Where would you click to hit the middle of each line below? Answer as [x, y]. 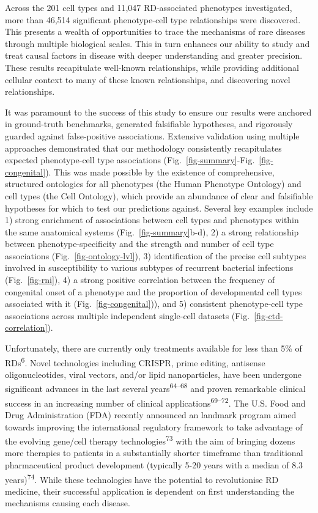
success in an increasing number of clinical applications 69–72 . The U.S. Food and [155, 402]
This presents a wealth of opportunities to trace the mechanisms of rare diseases [155, 31]
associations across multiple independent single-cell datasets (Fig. [128, 315]
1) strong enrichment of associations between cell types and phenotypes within [152, 220]
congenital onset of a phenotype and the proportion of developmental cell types [153, 291]
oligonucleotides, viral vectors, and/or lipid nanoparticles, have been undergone [153, 374]
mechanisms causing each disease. [68, 503]
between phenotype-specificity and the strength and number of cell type [139, 244]
